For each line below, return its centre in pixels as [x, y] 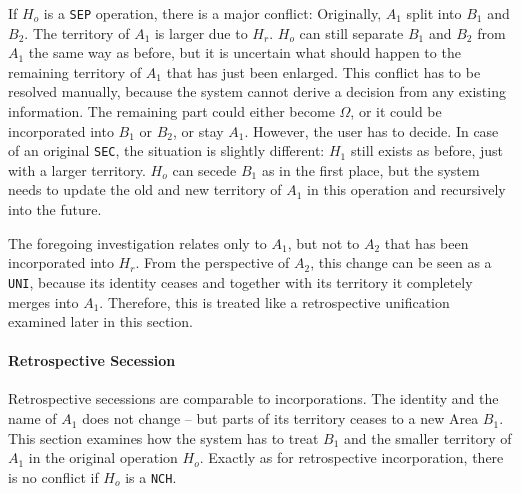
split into [434, 13]
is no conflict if [53, 476]
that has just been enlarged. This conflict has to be [323, 71]
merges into [43, 301]
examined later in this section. [100, 321]
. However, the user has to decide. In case [371, 130]
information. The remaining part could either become [171, 111]
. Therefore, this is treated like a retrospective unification [274, 301]
